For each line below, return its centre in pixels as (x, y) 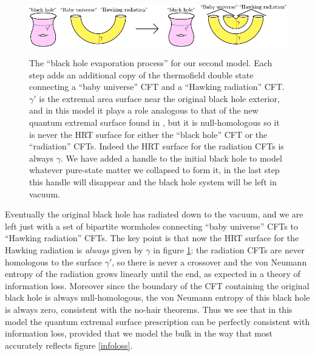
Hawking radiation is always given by (74, 249)
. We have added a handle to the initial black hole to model (171, 158)
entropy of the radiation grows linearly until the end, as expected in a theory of (153, 274)
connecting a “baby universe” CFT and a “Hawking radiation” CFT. (157, 87)
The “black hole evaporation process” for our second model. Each (151, 63)
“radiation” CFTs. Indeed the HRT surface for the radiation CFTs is (157, 146)
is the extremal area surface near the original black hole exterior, (159, 98)
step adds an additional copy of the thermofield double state (141, 74)
